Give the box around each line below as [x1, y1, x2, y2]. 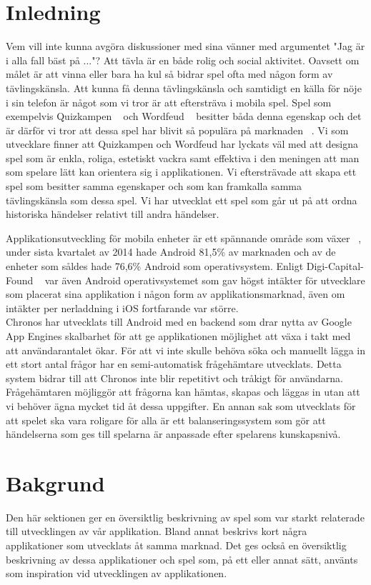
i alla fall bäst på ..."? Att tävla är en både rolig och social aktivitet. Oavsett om [6, 52, 360, 67]
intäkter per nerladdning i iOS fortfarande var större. [6, 300, 239, 315]
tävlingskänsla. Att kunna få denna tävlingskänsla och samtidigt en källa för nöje [6, 80, 362, 95]
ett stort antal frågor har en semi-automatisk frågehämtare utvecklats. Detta [6, 356, 342, 371]
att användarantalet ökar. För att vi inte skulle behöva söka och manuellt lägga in [6, 342, 366, 357]
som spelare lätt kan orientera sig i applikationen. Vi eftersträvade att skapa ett [6, 164, 357, 179]
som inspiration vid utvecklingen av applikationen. [6, 566, 227, 581]
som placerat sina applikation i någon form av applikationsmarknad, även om [6, 286, 345, 301]
